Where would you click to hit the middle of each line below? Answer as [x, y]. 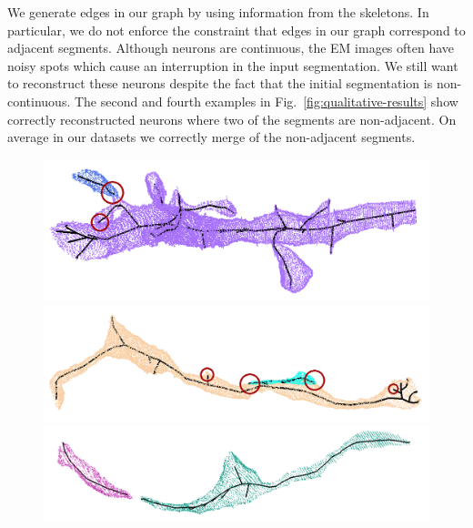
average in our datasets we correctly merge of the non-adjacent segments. [211, 137]
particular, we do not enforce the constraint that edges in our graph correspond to [236, 30]
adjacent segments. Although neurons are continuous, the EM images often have [231, 48]
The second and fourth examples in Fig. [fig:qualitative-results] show [266, 101]
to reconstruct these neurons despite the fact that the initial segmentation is [220, 83]
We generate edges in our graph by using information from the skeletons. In [218, 12]
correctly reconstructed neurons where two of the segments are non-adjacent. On [232, 119]
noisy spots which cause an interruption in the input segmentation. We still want [233, 65]
